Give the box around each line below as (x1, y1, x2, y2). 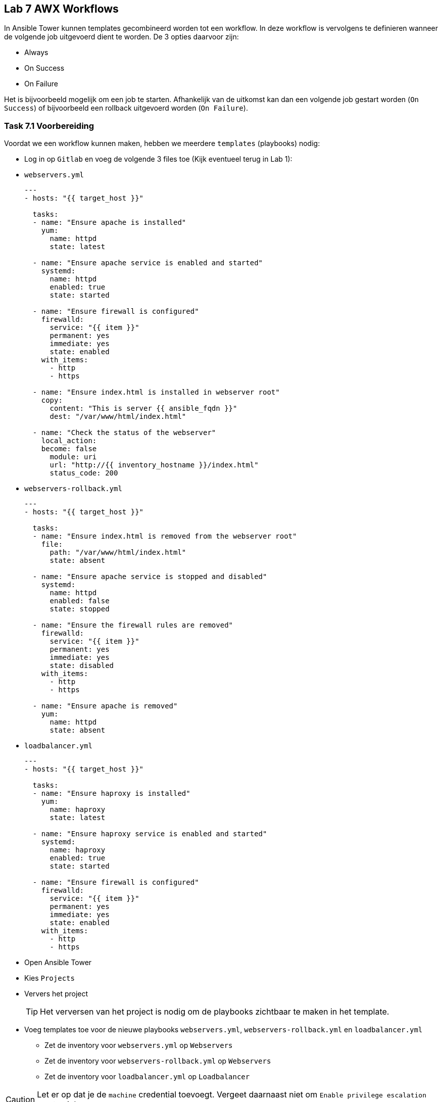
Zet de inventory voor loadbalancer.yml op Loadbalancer (44, 1072, 250, 1081)
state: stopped (50, 605, 110, 613)
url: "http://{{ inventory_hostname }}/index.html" (50, 461, 259, 469)
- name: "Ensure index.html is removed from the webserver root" (32, 532, 297, 541)
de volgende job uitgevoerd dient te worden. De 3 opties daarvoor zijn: (4, 32, 239, 41)
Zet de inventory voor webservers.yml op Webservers (44, 1041, 233, 1050)
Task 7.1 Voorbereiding (4, 120, 94, 131)
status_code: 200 (50, 469, 118, 477)
